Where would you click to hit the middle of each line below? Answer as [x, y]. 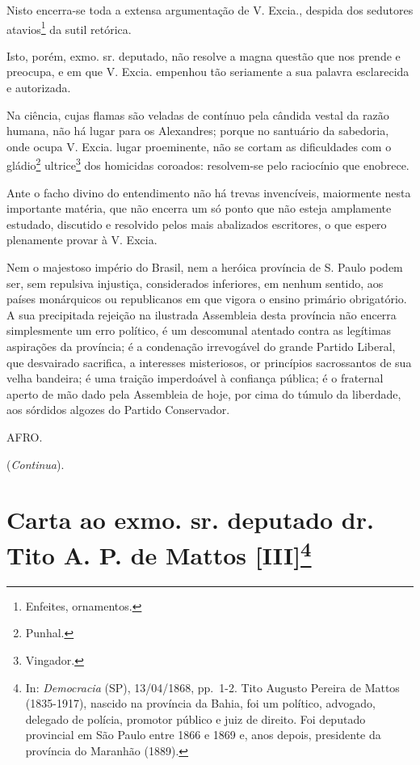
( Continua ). [36, 464]
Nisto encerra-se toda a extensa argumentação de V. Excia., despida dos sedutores [210, 10]
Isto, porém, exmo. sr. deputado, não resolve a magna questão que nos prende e [204, 55]
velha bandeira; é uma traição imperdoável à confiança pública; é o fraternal [195, 378]
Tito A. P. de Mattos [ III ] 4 [159, 553]
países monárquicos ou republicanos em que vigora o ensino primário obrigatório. [207, 299]
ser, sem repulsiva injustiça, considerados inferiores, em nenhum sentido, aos [195, 283]
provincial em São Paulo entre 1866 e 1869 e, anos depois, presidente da [203, 735]
